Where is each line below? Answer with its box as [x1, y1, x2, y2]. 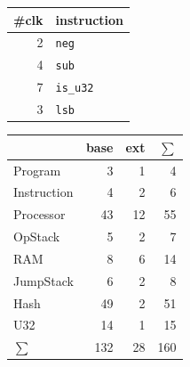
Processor [13, 205, 66, 224]
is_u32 [55, 82, 94, 95]
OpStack [13, 227, 60, 246]
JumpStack [13, 271, 74, 290]
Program [13, 160, 61, 179]
